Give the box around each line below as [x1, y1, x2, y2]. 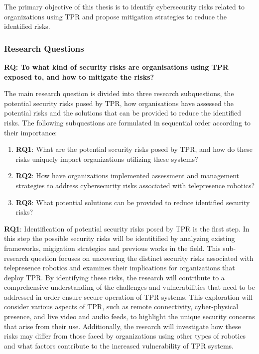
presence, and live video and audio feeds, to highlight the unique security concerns [4, 311, 255, 322]
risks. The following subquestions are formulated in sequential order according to [4, 117, 251, 127]
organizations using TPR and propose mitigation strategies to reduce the [4, 11, 227, 21]
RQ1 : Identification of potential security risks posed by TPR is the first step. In [4, 223, 250, 234]
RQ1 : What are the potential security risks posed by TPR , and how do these [15, 144, 253, 154]
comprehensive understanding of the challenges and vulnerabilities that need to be [4, 282, 255, 292]
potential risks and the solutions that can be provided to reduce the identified [4, 108, 242, 118]
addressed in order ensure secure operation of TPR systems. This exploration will [4, 291, 253, 302]
